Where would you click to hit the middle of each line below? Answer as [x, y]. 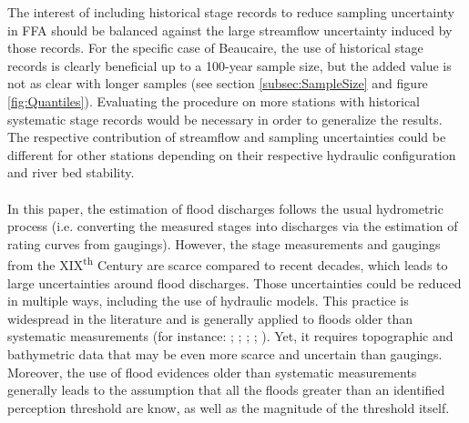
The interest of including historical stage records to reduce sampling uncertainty [231, 12]
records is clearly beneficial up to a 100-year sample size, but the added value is [229, 65]
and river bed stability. [71, 172]
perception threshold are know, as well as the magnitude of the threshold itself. [229, 407]
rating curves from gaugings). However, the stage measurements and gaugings [224, 243]
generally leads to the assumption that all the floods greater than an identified [226, 390]
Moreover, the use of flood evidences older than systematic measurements [212, 372]
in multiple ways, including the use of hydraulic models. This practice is [208, 301]
